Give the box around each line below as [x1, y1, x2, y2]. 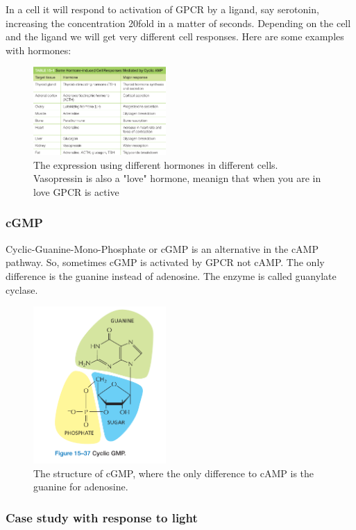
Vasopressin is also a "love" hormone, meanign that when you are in [33, 171, 321, 185]
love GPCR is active [33, 184, 119, 199]
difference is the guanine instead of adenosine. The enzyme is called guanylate [6, 268, 337, 283]
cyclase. [6, 282, 38, 297]
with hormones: [6, 42, 71, 57]
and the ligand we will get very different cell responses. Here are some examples [6, 29, 344, 44]
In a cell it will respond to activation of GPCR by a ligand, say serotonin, [6, 2, 319, 16]
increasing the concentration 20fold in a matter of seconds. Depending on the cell [6, 15, 351, 30]
